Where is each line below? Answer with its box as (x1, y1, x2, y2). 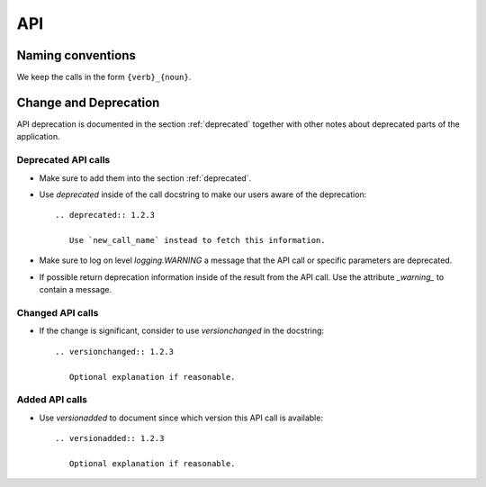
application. (16, 131, 60, 142)
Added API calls (16, 393, 87, 406)
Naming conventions (16, 48, 137, 63)
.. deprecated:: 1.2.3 (55, 210, 156, 221)
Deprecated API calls (16, 154, 111, 167)
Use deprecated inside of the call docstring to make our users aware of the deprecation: (39, 189, 367, 200)
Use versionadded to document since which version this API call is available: (39, 412, 324, 423)
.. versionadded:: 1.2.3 (55, 433, 165, 444)
